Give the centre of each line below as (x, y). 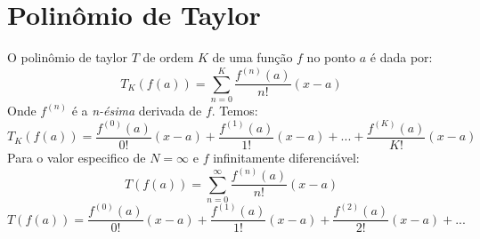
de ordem (168, 57)
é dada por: (401, 57)
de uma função (252, 57)
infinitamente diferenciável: (286, 158)
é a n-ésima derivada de (137, 110)
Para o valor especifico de (77, 158)
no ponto (331, 57)
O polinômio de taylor (68, 57)
